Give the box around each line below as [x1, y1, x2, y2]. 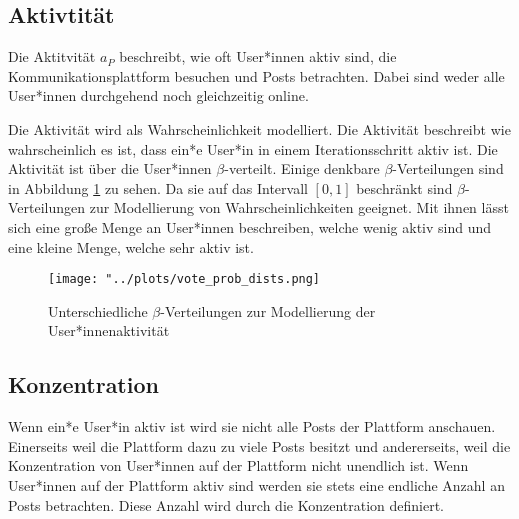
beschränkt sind [356, 177, 453, 198]
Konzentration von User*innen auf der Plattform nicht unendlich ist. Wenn [8, 455, 469, 476]
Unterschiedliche [48, 300, 148, 321]
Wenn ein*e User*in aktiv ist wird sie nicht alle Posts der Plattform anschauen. [8, 416, 496, 437]
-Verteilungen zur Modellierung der [160, 300, 376, 321]
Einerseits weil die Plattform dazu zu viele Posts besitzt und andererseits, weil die [8, 435, 511, 456]
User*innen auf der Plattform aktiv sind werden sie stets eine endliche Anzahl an [8, 474, 505, 495]
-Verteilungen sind [392, 158, 504, 179]
